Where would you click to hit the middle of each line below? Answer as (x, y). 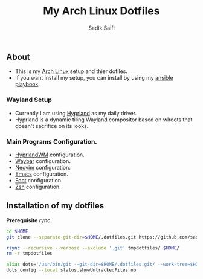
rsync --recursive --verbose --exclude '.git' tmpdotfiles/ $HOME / (93, 248)
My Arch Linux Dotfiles (101, 11)
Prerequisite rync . (29, 220)
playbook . (27, 84)
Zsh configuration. (38, 187)
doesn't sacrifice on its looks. (52, 126)
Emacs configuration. (41, 174)
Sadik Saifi (101, 28)
